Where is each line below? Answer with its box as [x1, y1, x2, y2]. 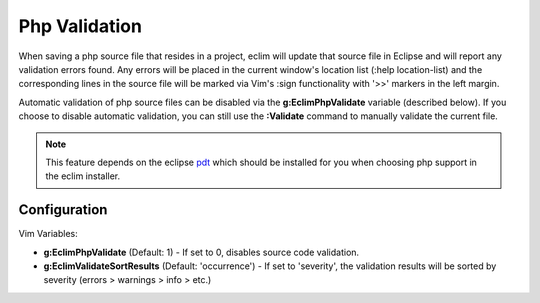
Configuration [18, 201, 108, 219]
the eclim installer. [45, 170, 121, 182]
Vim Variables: [18, 228, 79, 240]
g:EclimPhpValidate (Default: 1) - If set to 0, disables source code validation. [43, 246, 360, 258]
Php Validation [18, 15, 142, 37]
